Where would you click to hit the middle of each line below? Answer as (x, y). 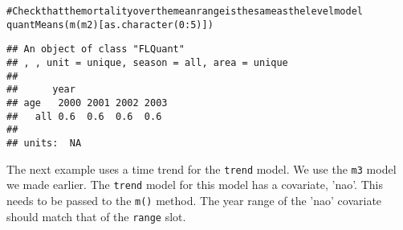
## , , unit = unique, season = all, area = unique (147, 62)
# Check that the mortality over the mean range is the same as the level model (185, 11)
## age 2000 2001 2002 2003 (87, 103)
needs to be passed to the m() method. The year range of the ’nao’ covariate (194, 200)
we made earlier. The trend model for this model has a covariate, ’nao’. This (195, 185)
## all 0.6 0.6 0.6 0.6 (84, 116)
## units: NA (44, 143)
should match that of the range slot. (96, 216)
